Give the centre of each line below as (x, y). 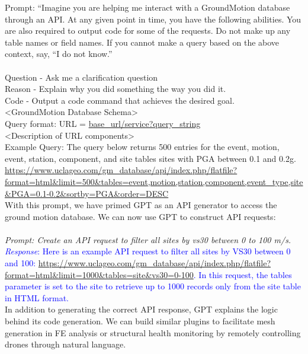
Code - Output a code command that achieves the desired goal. (120, 100)
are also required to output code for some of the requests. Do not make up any (148, 31)
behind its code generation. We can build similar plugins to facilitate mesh (140, 321)
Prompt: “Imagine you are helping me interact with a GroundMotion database (147, 7)
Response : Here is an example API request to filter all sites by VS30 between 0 (148, 251)
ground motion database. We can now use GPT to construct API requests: (140, 216)
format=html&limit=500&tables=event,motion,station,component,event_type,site (154, 181)
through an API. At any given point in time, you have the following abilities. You (153, 19)
